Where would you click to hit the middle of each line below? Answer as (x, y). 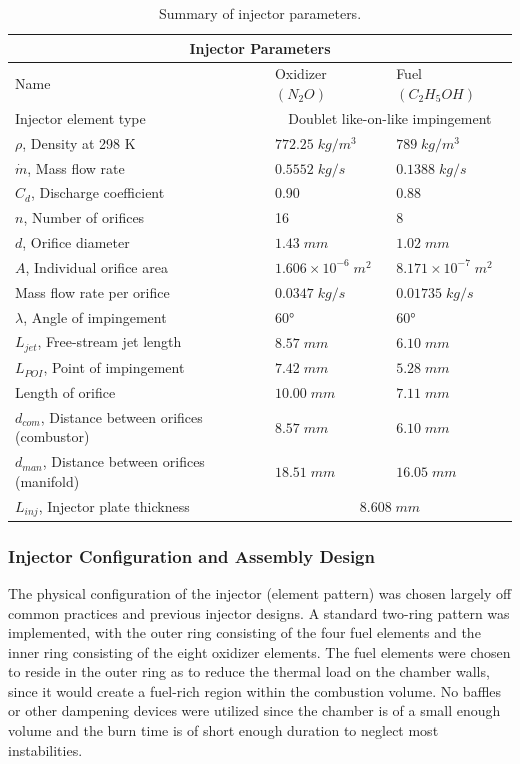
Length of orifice (65, 392)
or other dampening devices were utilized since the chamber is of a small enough (254, 710)
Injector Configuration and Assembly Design (191, 555)
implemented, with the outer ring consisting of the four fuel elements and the (244, 632)
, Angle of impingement (95, 316)
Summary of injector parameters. (260, 13)
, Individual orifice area (96, 266)
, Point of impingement (114, 367)
